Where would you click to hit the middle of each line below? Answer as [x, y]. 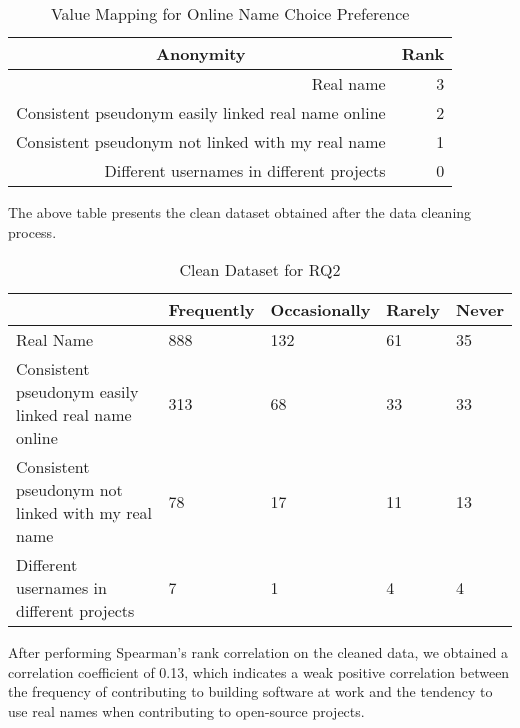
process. [32, 231]
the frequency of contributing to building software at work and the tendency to [250, 691]
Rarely [413, 310]
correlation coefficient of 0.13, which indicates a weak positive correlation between [259, 671]
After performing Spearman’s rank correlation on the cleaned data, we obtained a [258, 652]
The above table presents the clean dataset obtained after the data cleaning [240, 212]
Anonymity [201, 53]
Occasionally [320, 310]
